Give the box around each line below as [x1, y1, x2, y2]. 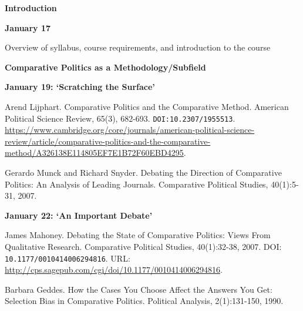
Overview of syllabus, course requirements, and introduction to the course [5, 41, 271, 53]
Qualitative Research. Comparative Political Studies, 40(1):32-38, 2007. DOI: [5, 240, 282, 252]
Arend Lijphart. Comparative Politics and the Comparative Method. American [5, 100, 289, 112]
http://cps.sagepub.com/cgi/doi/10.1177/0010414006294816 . [5, 263, 223, 276]
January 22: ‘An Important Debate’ [5, 209, 153, 221]
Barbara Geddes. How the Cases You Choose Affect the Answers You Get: [5, 283, 272, 295]
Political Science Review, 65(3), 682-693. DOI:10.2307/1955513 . [5, 112, 235, 124]
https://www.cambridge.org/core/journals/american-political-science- [5, 123, 255, 136]
